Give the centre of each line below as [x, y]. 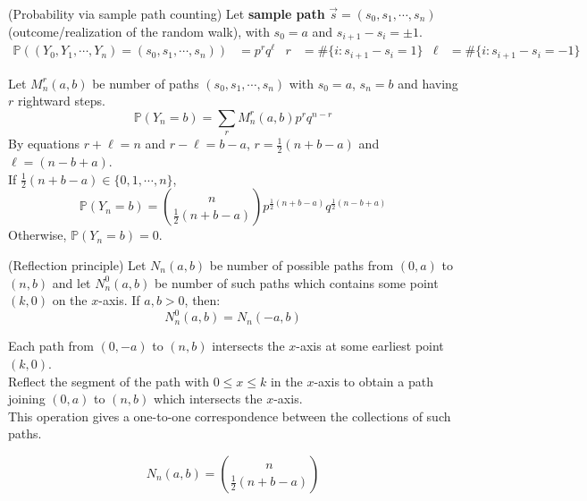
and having [428, 83]
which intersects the [208, 399]
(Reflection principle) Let [77, 265]
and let [71, 282]
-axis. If [119, 300]
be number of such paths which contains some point [296, 282]
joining [27, 399]
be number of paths [146, 83]
